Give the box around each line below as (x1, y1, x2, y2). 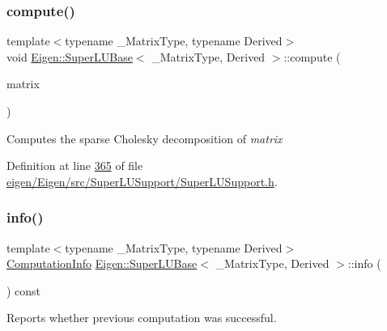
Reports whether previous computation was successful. (6, 309, 277, 326)
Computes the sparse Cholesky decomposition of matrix (6, 129, 283, 146)
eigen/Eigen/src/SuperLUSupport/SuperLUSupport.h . (6, 172, 278, 189)
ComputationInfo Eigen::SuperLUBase (6, 255, 198, 272)
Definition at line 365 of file (6, 157, 143, 174)
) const (6, 282, 41, 299)
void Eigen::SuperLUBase (6, 48, 133, 65)
